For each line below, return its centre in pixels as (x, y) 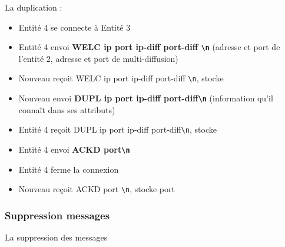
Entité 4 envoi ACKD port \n (74, 149)
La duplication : (34, 7)
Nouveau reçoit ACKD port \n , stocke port (97, 189)
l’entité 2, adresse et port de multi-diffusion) (98, 58)
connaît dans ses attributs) (67, 109)
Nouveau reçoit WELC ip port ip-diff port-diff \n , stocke (121, 78)
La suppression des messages (56, 237)
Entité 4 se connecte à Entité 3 (74, 27)
